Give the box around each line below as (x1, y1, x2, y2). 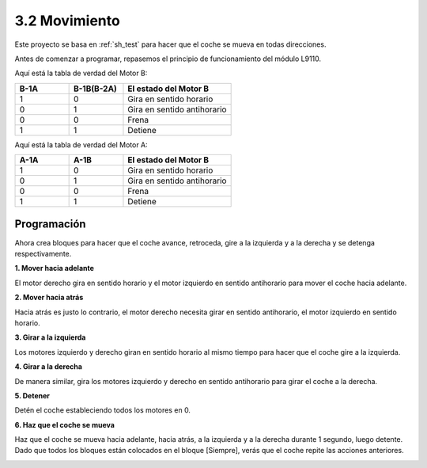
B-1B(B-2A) (74, 83, 118, 94)
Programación (14, 217, 86, 230)
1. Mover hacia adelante (14, 264, 95, 273)
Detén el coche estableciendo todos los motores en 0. (14, 405, 191, 415)
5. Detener (14, 390, 51, 400)
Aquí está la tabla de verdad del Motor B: (14, 68, 148, 78)
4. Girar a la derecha (14, 362, 83, 371)
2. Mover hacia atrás (14, 293, 84, 302)
